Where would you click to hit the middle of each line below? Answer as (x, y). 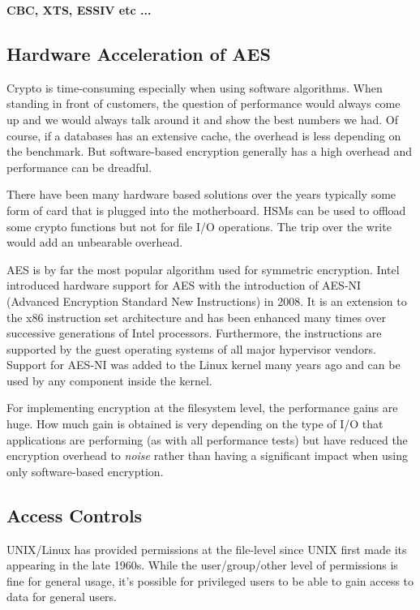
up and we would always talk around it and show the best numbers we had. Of (202, 119)
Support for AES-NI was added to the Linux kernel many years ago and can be (204, 365)
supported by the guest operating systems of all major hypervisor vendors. (191, 348)
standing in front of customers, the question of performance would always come (204, 103)
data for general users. (62, 597)
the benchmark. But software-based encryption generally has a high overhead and (209, 151)
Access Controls (75, 515)
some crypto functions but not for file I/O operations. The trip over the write (199, 226)
